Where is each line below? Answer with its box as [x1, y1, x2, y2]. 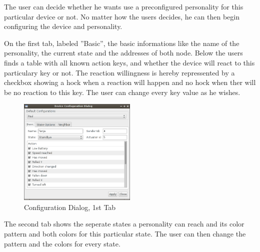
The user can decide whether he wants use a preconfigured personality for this [4, 1, 243, 11]
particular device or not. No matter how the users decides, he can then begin [4, 11, 239, 21]
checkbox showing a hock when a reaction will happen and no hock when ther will [4, 77, 256, 87]
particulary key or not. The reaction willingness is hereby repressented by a [4, 67, 235, 77]
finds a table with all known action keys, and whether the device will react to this [4, 57, 255, 67]
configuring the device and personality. [4, 21, 122, 31]
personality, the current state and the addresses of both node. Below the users [4, 47, 243, 58]
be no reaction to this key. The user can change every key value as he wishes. [4, 86, 240, 97]
